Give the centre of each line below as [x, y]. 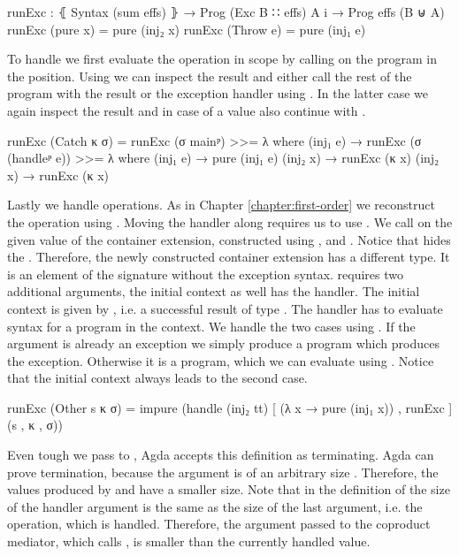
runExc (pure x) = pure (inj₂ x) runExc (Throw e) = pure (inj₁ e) [187, 29]
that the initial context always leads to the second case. [157, 378]
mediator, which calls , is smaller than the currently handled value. [189, 541]
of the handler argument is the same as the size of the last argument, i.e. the [215, 506]
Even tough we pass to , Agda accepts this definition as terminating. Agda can [221, 455]
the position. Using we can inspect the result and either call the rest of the [210, 76]
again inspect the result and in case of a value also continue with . [187, 110]
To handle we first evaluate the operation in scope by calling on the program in [222, 59]
